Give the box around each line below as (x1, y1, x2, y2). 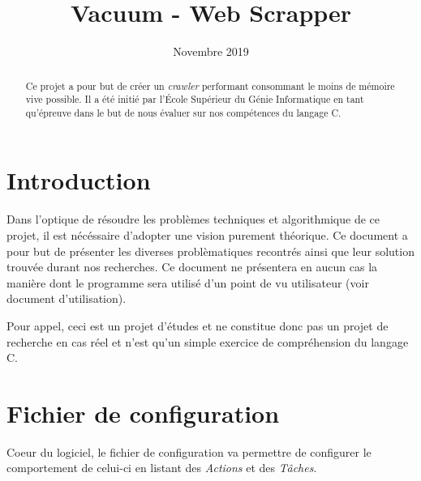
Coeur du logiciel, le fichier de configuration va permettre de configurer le (6, 443, 372, 460)
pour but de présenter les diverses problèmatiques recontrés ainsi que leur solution (6, 242, 415, 259)
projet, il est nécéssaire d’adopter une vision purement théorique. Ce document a (6, 227, 408, 244)
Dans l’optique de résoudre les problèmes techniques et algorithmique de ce (6, 211, 380, 228)
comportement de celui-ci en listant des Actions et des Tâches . (6, 459, 317, 476)
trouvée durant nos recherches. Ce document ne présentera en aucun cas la (6, 258, 378, 275)
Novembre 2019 (173, 43, 249, 60)
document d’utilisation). (6, 290, 127, 307)
